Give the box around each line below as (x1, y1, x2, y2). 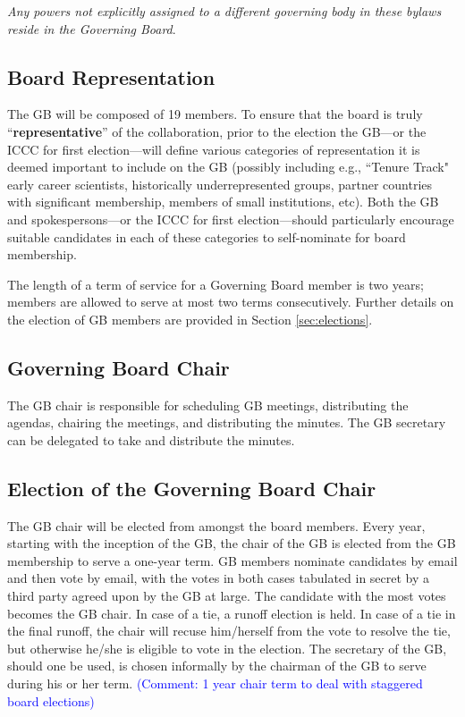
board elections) (7, 691, 95, 710)
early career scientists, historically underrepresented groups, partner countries (7, 174, 433, 193)
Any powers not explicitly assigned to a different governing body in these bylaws (7, 2, 442, 20)
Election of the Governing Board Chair (7, 474, 376, 502)
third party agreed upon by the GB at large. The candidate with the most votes (7, 586, 446, 605)
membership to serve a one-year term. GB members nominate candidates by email (7, 551, 458, 569)
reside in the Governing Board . (7, 19, 176, 38)
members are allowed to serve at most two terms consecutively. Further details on (7, 292, 454, 311)
